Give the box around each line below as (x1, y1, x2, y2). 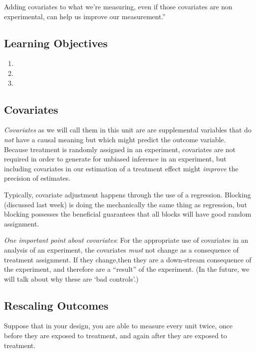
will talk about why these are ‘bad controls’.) (4, 273, 139, 284)
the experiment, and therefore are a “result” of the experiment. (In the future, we (4, 264, 250, 274)
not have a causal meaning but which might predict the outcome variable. (4, 134, 226, 144)
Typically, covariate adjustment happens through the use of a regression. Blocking (4, 189, 251, 199)
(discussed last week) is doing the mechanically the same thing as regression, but (4, 199, 247, 209)
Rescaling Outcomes (4, 297, 109, 313)
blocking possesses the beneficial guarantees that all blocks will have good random (4, 209, 252, 219)
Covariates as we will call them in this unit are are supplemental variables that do (4, 125, 252, 135)
